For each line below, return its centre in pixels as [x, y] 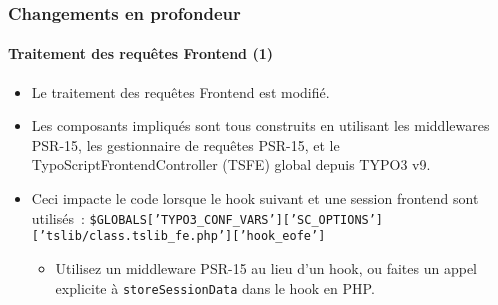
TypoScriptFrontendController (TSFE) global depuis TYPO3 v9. [231, 164]
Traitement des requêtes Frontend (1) [140, 53]
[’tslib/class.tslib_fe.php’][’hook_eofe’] [178, 236]
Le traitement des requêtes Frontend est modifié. [180, 91]
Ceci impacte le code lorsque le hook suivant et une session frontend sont [255, 198]
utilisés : [58, 217]
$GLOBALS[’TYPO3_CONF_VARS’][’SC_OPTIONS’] [236, 219]
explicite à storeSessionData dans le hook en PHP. [215, 287]
